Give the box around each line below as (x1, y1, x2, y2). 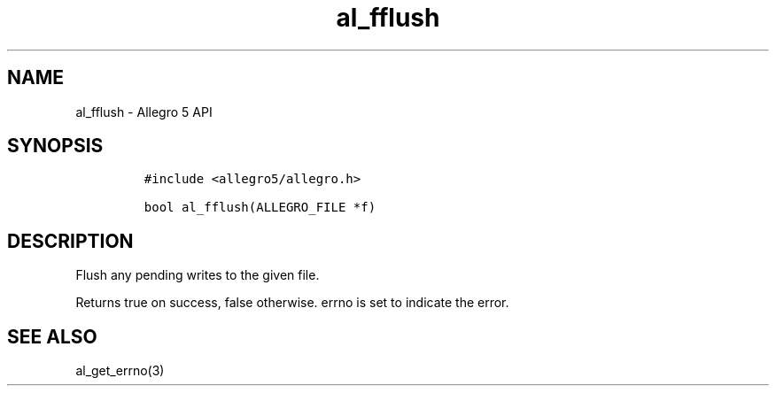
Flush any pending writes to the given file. (75, 267, 320, 283)
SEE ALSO (7, 325, 97, 348)
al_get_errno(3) (75, 363, 165, 379)
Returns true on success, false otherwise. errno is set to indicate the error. (75, 295, 509, 311)
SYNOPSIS (7, 135, 104, 158)
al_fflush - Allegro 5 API (75, 104, 213, 119)
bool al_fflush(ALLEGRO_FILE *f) (144, 200, 376, 215)
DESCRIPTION (7, 229, 134, 252)
